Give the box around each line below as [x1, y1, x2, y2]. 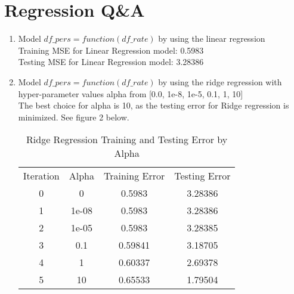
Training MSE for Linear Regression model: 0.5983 [18, 44, 204, 56]
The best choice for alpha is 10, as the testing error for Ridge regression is [18, 99, 289, 112]
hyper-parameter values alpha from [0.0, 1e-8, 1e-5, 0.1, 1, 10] [18, 87, 243, 100]
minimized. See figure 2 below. [18, 110, 129, 123]
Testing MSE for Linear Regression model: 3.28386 [18, 55, 204, 68]
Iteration [23, 169, 60, 183]
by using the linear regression [158, 32, 265, 45]
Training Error [104, 169, 165, 183]
